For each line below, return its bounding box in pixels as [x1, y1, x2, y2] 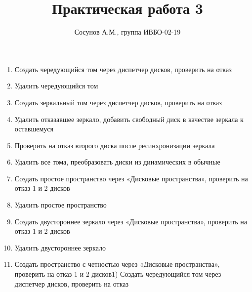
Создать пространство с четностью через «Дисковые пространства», [14, 259, 220, 269]
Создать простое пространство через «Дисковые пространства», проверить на [14, 173, 248, 183]
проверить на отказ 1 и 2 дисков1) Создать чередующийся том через [14, 269, 221, 279]
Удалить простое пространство [14, 200, 107, 210]
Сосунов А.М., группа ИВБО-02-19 [74, 27, 181, 37]
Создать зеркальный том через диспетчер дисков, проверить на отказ [14, 97, 222, 107]
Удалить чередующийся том [14, 81, 98, 91]
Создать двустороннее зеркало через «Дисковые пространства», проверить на [14, 216, 247, 226]
